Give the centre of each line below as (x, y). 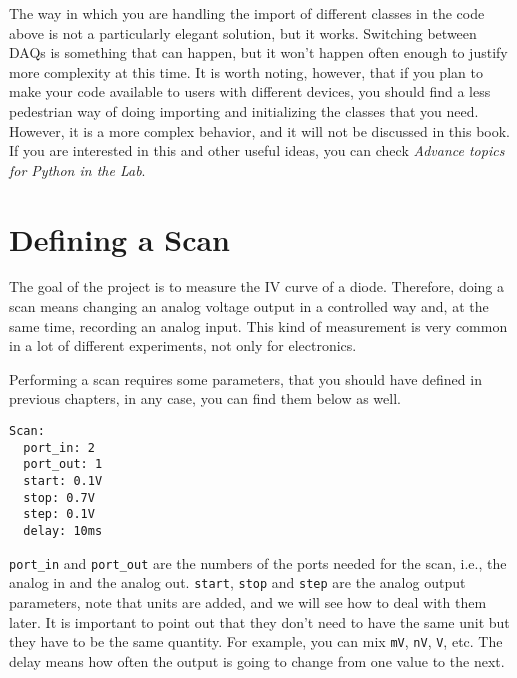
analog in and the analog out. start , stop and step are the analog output (237, 582)
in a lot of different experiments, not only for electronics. (183, 345)
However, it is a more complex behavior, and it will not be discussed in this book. (259, 130)
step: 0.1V (59, 514)
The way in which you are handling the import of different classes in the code (247, 13)
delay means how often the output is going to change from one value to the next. (257, 660)
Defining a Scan (120, 238)
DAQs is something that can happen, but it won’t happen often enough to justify (258, 52)
